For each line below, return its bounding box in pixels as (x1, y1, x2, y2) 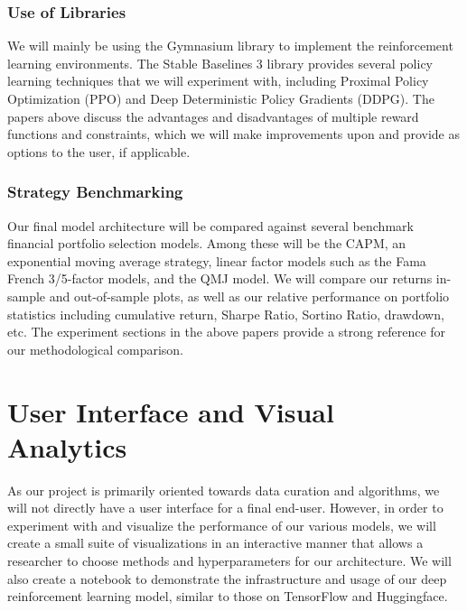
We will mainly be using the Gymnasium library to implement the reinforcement (7, 36, 453, 55)
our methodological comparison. (7, 339, 184, 358)
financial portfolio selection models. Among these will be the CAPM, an (7, 234, 406, 253)
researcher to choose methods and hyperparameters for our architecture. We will (7, 551, 452, 570)
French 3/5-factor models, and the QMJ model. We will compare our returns (7, 269, 433, 288)
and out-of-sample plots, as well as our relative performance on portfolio (49, 286, 450, 305)
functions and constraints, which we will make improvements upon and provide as (7, 125, 461, 143)
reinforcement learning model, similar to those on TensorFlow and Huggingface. (7, 587, 448, 606)
